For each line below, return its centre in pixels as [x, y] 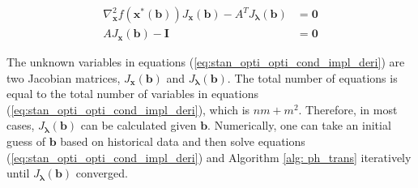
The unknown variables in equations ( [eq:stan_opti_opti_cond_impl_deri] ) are [206, 62]
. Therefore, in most [348, 109]
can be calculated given [139, 125]
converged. [102, 173]
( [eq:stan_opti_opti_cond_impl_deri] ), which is [128, 109]
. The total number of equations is [312, 77]
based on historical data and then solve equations [183, 141]
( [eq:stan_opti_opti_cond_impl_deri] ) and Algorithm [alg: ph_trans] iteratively [209, 157]
